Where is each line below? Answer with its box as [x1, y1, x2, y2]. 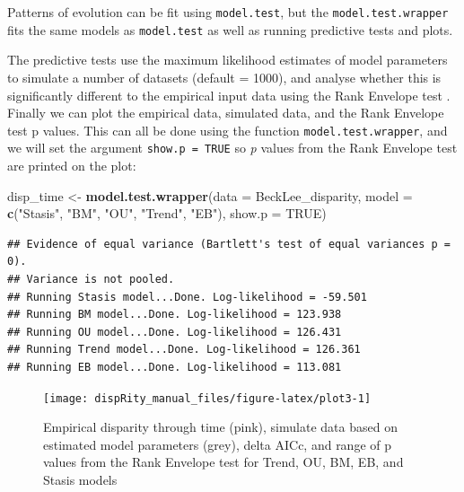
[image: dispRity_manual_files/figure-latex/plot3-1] [43, 391, 372, 405]
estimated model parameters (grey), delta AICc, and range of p [43, 435, 392, 453]
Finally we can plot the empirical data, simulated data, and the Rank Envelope [7, 103, 444, 122]
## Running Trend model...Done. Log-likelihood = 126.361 [7, 343, 361, 356]
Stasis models [43, 470, 118, 488]
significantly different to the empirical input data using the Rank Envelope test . [7, 85, 451, 104]
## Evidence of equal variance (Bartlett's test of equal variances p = [7, 237, 451, 250]
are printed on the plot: [7, 156, 136, 174]
